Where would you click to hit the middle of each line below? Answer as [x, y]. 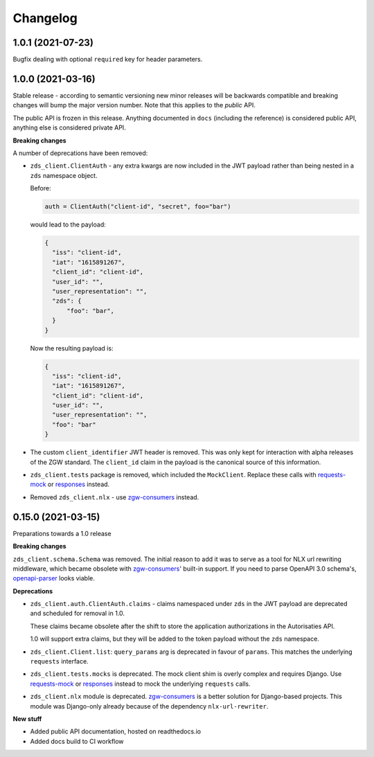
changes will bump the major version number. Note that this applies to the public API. [134, 105]
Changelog [45, 18]
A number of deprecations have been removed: [80, 153]
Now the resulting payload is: [72, 348]
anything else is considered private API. [69, 127]
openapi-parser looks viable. [54, 578]
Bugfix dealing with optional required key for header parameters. [108, 60]
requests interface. [60, 661]
